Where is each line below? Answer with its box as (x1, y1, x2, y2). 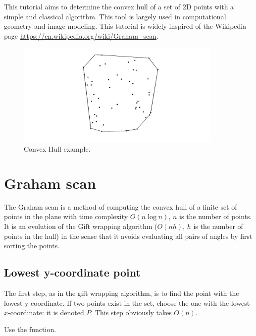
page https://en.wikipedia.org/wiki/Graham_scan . (4, 30, 158, 41)
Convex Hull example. (24, 144, 91, 154)
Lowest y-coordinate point (4, 265, 141, 280)
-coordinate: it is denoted (8, 307, 84, 318)
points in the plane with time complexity (4, 211, 128, 222)
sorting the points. (4, 240, 60, 251)
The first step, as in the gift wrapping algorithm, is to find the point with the (4, 287, 239, 298)
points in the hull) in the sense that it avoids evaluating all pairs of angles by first (4, 230, 253, 241)
